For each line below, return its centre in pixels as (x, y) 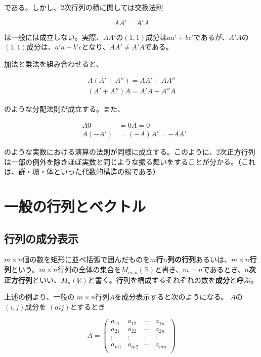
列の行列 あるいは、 (199, 259)
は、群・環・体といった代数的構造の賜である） (82, 171)
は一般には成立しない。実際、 (54, 37)
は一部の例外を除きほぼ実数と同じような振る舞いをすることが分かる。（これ (130, 161)
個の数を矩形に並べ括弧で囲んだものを (86, 259)
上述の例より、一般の (39, 297)
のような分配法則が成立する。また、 (64, 109)
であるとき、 (224, 269)
